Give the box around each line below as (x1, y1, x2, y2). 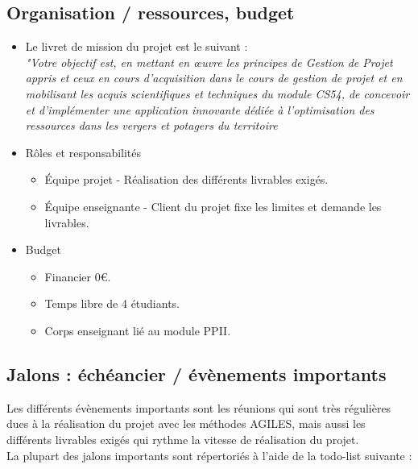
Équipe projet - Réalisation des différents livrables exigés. (44, 171, 329, 188)
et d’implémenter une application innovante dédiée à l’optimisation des (25, 101, 375, 118)
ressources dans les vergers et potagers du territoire (25, 117, 278, 134)
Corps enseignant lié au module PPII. (44, 322, 231, 338)
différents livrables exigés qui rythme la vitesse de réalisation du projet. (6, 430, 359, 447)
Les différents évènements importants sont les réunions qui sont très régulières (6, 399, 391, 416)
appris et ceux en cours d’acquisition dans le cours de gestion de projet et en (25, 69, 403, 86)
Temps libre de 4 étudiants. (44, 295, 180, 312)
